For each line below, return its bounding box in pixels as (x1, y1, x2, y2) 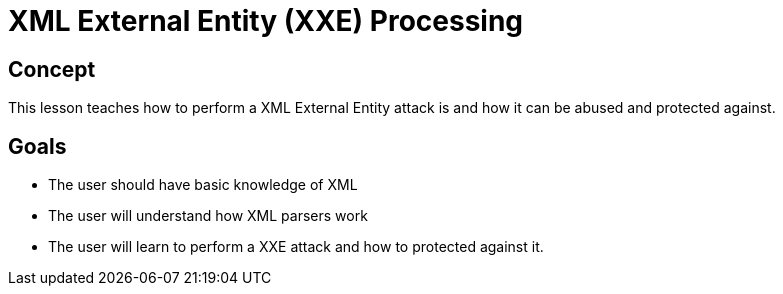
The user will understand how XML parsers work (48, 207, 368, 225)
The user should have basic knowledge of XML (48, 176, 358, 194)
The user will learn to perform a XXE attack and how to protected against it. (48, 238, 544, 256)
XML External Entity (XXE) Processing (8, 4, 524, 38)
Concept (8, 56, 96, 82)
